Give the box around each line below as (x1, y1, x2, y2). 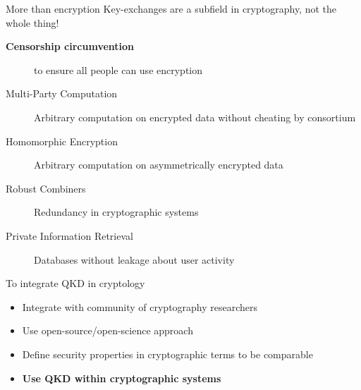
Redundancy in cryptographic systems (34, 205, 199, 219)
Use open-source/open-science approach (22, 323, 193, 338)
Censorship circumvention (6, 39, 135, 54)
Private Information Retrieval (6, 228, 133, 243)
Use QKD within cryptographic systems (22, 370, 221, 385)
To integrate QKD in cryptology (6, 276, 145, 291)
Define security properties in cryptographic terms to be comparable (22, 346, 313, 361)
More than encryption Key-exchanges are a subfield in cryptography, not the (6, 1, 337, 16)
